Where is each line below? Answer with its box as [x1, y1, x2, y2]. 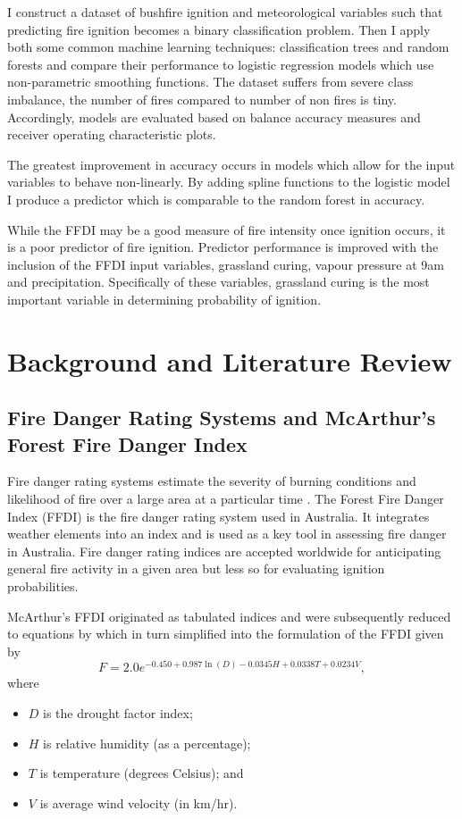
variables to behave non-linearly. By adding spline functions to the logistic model [7, 172, 450, 191]
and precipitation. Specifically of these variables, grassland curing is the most [7, 272, 430, 291]
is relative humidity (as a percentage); [43, 733, 251, 752]
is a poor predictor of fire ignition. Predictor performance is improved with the [7, 238, 439, 256]
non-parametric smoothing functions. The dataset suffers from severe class [7, 72, 414, 91]
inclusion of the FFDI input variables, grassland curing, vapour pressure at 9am [7, 255, 444, 273]
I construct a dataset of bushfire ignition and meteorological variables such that [7, 3, 443, 21]
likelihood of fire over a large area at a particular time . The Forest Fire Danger [7, 489, 444, 508]
